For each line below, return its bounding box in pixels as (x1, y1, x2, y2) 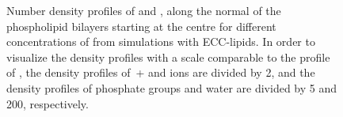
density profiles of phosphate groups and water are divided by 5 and (6, 79, 337, 96)
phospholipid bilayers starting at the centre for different (6, 17, 276, 34)
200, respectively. (6, 95, 89, 111)
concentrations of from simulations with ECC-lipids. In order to (6, 33, 315, 50)
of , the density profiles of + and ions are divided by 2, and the (6, 64, 315, 81)
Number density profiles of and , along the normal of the (6, 2, 281, 18)
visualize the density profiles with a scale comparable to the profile (6, 48, 330, 65)
